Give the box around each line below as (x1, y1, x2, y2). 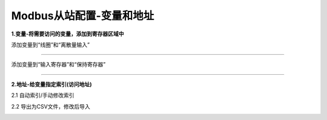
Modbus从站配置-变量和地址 (11, 9, 154, 22)
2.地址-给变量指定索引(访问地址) (11, 80, 92, 87)
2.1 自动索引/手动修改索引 (11, 92, 75, 99)
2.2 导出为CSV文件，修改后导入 (11, 103, 90, 110)
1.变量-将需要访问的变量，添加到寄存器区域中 (11, 30, 124, 37)
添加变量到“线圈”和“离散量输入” (11, 41, 90, 48)
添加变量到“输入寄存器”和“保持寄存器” (11, 61, 106, 68)
